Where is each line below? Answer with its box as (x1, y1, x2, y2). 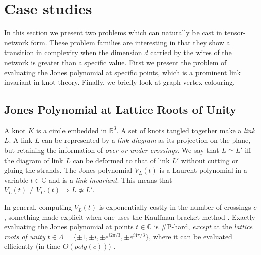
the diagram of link (4, 155, 63, 165)
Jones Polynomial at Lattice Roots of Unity (4, 101, 237, 117)
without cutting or (181, 155, 238, 165)
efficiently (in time (4, 241, 60, 251)
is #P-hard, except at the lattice (154, 221, 253, 232)
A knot (4, 125, 26, 135)
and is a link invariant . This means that (48, 174, 172, 185)
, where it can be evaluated (149, 231, 232, 241)
